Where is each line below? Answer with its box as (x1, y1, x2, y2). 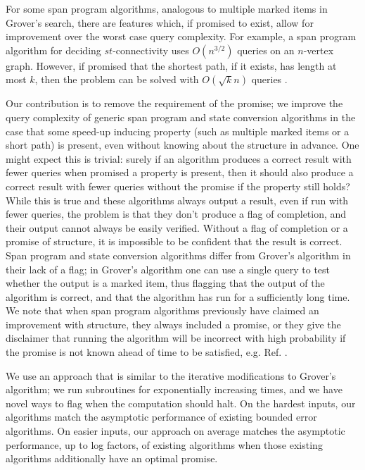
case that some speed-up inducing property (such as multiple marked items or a (6, 123, 350, 138)
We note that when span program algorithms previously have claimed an (6, 303, 319, 318)
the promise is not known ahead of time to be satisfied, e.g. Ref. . (6, 345, 288, 359)
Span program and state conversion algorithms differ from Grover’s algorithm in (6, 247, 351, 262)
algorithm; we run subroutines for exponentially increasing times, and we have (6, 382, 342, 397)
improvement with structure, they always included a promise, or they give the (6, 316, 341, 331)
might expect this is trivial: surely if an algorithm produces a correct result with (6, 151, 352, 166)
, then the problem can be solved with (34, 72, 199, 87)
